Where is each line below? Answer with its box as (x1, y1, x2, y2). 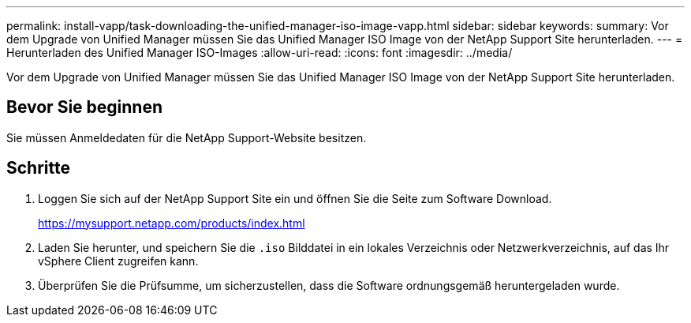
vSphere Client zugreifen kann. (38, 254, 199, 268)
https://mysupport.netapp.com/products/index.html (38, 216, 305, 230)
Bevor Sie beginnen (6, 97, 163, 118)
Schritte (6, 158, 70, 178)
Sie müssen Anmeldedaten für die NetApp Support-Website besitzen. (6, 130, 367, 145)
